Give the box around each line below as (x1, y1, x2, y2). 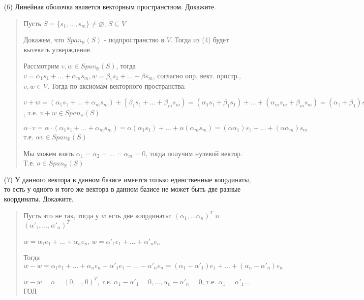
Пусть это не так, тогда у (23, 210, 99, 220)
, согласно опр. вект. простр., (153, 70, 241, 80)
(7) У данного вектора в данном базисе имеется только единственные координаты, (4, 174, 251, 184)
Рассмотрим (23, 61, 59, 71)
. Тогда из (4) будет (170, 34, 229, 45)
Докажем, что (23, 34, 64, 45)
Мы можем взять (23, 148, 74, 158)
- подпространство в (104, 34, 164, 45)
